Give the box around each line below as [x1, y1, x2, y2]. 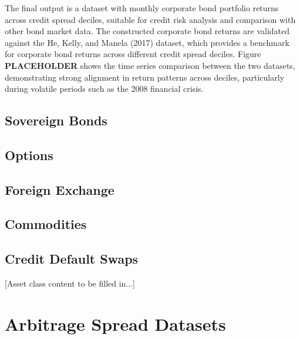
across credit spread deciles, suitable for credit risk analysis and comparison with [5, 13, 296, 25]
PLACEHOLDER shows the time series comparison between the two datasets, [5, 59, 295, 71]
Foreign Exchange [5, 180, 114, 198]
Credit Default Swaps [5, 250, 139, 268]
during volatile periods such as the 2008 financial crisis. [5, 82, 204, 95]
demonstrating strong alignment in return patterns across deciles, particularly [5, 71, 285, 83]
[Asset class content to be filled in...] [5, 277, 135, 290]
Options [5, 145, 53, 164]
